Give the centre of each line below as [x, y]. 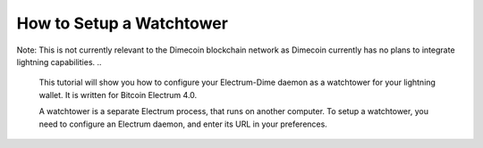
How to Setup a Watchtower [122, 23]
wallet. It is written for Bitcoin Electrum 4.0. [118, 95]
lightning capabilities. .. [59, 62]
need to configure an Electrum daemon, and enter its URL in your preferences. [183, 124]
